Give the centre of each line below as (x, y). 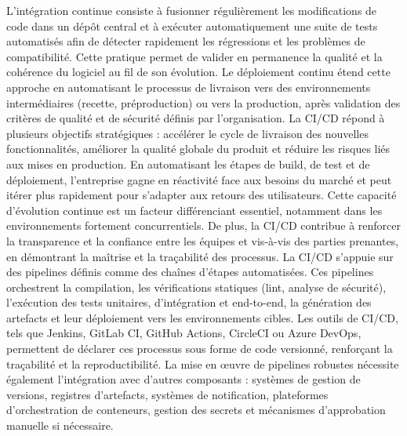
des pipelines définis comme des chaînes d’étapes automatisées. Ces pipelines (190, 272)
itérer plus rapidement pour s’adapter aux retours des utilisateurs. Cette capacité (202, 195)
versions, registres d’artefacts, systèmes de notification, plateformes (167, 394)
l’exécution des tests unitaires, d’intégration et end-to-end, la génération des (189, 302)
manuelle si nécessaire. (60, 425)
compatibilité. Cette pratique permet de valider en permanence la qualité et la (194, 56)
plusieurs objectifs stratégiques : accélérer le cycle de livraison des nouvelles (187, 133)
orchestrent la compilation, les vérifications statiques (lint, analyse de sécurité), (196, 287)
